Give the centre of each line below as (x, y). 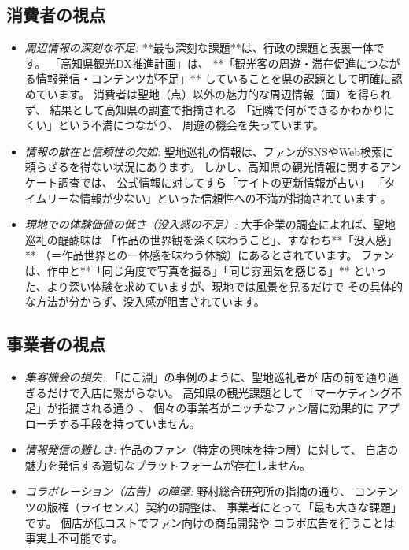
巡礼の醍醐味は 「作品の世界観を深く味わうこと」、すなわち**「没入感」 (211, 239)
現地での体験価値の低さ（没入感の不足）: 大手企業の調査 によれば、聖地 (210, 224)
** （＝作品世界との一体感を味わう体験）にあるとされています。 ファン (210, 255)
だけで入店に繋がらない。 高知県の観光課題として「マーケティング (219, 392)
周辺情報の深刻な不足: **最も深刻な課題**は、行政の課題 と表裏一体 (199, 48)
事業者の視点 (56, 344)
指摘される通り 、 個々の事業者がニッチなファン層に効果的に (216, 408)
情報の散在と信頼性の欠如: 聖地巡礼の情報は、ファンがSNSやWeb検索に (209, 151)
